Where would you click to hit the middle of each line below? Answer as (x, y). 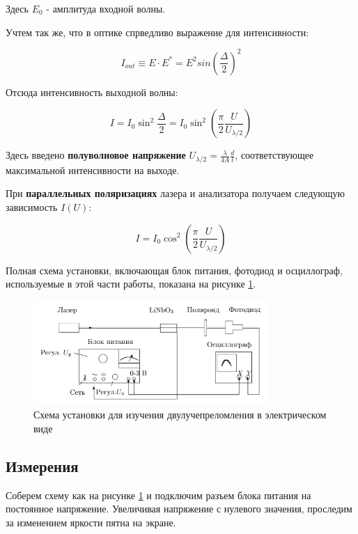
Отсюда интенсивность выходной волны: (92, 92)
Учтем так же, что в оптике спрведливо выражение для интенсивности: (157, 32)
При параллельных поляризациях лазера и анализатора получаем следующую (175, 193)
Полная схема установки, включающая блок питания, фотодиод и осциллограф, (174, 270)
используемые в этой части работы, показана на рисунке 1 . (131, 284)
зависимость (32, 206)
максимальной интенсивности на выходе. (93, 170)
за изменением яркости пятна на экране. (91, 522)
